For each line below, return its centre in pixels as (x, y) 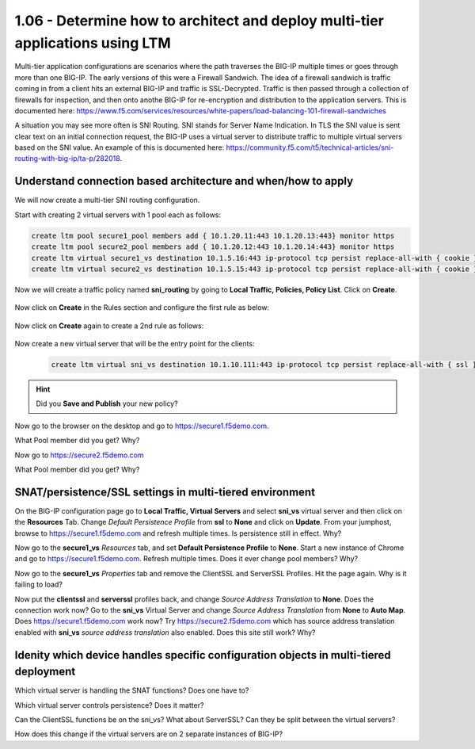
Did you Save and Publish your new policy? (107, 403)
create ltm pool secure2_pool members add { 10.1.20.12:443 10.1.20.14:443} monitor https (213, 247)
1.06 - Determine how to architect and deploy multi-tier (199, 21)
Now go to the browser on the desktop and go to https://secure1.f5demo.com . (142, 426)
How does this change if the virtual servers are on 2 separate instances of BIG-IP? (149, 734)
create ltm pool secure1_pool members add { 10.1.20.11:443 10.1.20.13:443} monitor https (213, 235)
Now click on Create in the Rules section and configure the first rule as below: (142, 308)
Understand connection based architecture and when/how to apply (184, 181)
